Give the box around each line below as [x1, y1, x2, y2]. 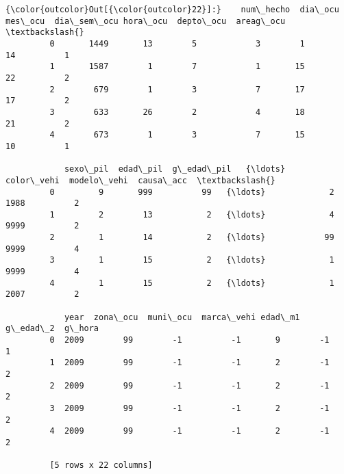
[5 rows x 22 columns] [49, 460, 153, 471]
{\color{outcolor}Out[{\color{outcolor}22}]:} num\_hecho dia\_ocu [5, 5, 339, 14]
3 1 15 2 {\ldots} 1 [49, 255, 334, 265]
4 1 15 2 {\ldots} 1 [49, 278, 334, 288]
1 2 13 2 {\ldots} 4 [49, 209, 334, 220]
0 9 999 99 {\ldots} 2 [49, 187, 334, 197]
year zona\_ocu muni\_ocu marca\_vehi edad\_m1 [64, 312, 300, 322]
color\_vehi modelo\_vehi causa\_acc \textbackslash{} [5, 175, 275, 185]
